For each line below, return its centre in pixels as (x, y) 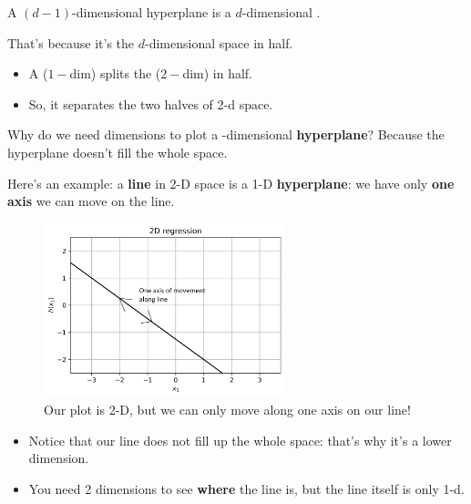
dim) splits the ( (115, 73)
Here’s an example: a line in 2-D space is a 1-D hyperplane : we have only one (231, 183)
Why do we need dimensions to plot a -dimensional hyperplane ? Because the (226, 134)
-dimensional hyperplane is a (152, 12)
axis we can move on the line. (91, 201)
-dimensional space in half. (219, 42)
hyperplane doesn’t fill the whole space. (118, 152)
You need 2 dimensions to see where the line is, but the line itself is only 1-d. (246, 488)
